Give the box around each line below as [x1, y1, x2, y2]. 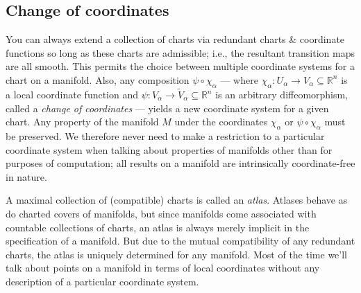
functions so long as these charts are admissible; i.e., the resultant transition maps [6, 45, 355, 60]
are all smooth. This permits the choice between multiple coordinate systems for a [6, 59, 355, 73]
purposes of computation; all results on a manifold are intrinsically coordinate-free [6, 156, 355, 170]
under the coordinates [174, 114, 268, 129]
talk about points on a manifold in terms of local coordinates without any [6, 260, 320, 275]
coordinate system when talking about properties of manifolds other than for [6, 142, 333, 157]
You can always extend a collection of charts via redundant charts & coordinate [6, 32, 345, 46]
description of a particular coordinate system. [6, 274, 199, 288]
